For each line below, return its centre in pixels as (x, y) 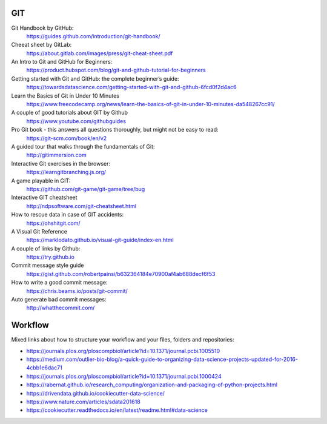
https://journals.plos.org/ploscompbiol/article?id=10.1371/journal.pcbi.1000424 (124, 376)
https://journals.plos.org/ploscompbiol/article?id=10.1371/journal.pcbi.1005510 (123, 351)
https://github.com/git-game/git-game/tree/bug (86, 189)
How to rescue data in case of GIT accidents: (68, 215)
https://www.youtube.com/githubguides (76, 121)
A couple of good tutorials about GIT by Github (70, 113)
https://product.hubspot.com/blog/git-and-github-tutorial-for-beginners (116, 70)
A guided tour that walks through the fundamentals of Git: (83, 146)
